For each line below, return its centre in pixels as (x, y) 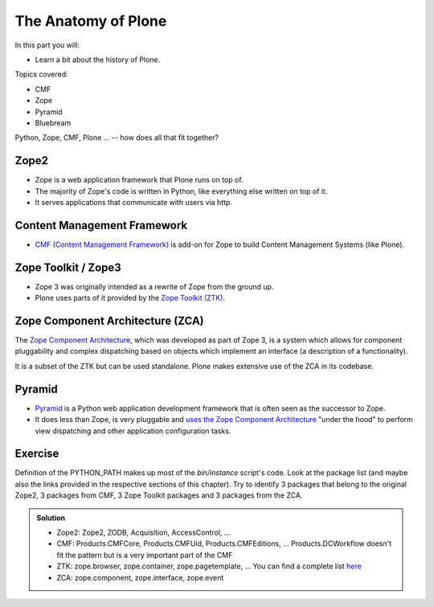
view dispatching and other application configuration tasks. (133, 431)
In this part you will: (47, 45)
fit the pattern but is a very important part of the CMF (145, 555)
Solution (51, 518)
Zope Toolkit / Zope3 (68, 267)
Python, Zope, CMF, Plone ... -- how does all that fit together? (117, 137)
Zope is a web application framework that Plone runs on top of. (139, 180)
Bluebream (53, 123)
